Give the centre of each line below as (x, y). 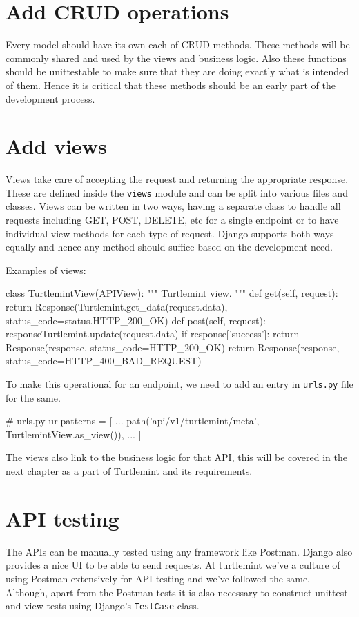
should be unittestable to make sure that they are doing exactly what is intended (177, 71)
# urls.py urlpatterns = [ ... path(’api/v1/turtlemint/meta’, (133, 421)
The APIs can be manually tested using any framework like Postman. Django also (179, 551)
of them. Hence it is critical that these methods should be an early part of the (171, 85)
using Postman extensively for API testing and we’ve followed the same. (158, 578)
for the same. (33, 397)
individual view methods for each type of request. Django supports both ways (170, 233)
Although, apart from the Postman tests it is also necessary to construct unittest (177, 592)
